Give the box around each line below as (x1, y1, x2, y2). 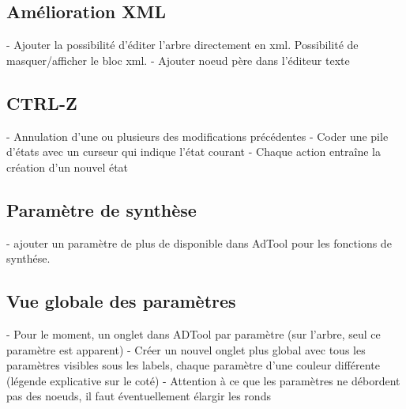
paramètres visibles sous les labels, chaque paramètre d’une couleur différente (6, 357, 380, 373)
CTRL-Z (6, 90, 77, 115)
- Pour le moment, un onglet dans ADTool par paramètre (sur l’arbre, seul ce (6, 325, 381, 342)
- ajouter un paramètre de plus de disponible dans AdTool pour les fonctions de (6, 234, 392, 251)
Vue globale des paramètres (6, 289, 236, 313)
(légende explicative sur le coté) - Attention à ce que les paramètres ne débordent (6, 372, 400, 388)
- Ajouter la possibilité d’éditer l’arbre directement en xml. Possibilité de (6, 36, 359, 53)
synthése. (6, 250, 51, 267)
